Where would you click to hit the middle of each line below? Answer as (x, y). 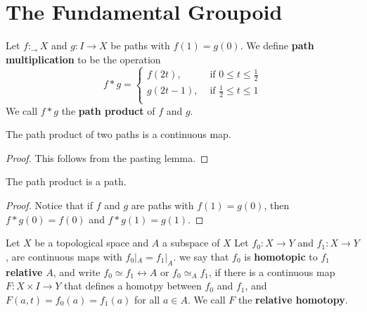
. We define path (277, 45)
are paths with (162, 205)
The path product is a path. (66, 181)
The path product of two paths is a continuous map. (118, 134)
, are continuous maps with (64, 256)
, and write (77, 272)
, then (277, 205)
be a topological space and (92, 243)
